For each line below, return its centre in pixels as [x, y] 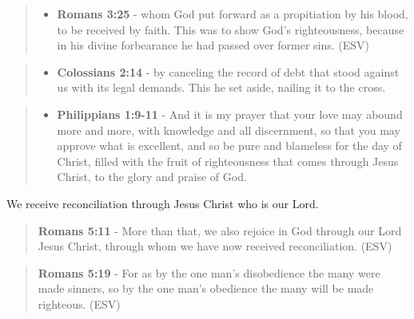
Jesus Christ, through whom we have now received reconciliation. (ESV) [215, 246]
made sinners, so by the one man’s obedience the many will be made [206, 288]
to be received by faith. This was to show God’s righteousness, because [231, 29]
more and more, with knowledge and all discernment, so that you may [229, 130]
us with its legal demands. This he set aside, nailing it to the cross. [221, 87]
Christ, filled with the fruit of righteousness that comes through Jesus [228, 161]
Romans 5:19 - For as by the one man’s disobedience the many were [209, 272]
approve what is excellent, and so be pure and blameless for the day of [229, 146]
